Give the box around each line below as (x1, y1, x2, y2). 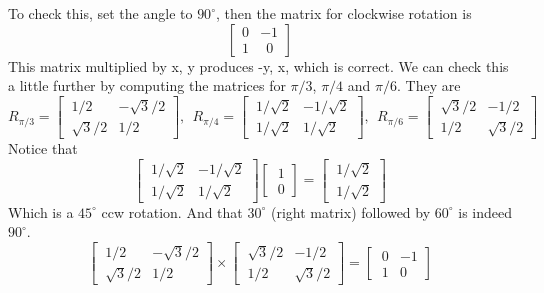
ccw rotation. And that (101, 201, 243, 222)
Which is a (8, 201, 74, 222)
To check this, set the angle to (8, 3, 193, 23)
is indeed (458, 201, 513, 222)
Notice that (8, 138, 78, 159)
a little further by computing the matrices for (8, 75, 286, 96)
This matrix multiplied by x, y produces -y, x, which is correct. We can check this (8, 55, 509, 76)
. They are (397, 75, 461, 96)
